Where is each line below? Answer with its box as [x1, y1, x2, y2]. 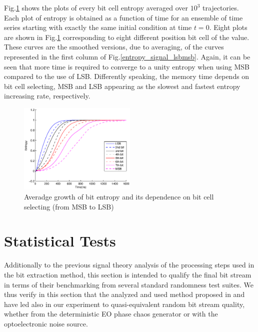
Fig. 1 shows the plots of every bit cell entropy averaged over [4, 2, 188, 12]
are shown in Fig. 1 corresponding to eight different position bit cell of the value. [4, 31, 249, 42]
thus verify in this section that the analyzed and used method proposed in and [4, 289, 245, 299]
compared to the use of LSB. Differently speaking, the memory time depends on [4, 71, 249, 81]
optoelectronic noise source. [4, 318, 88, 328]
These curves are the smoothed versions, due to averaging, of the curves [4, 41, 224, 52]
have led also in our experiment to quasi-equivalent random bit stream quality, [4, 298, 245, 309]
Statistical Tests [4, 230, 116, 251]
